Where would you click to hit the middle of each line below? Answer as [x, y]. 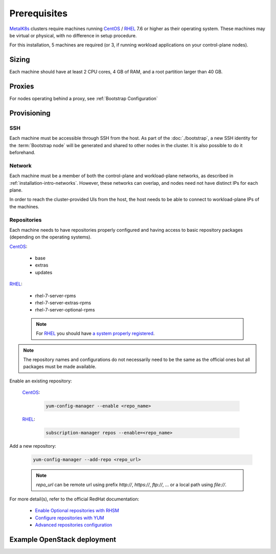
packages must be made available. [60, 367]
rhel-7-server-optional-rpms [65, 310]
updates [44, 272]
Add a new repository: [33, 446]
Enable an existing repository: [41, 381]
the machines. [24, 206]
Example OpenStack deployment [63, 539]
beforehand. [22, 153]
